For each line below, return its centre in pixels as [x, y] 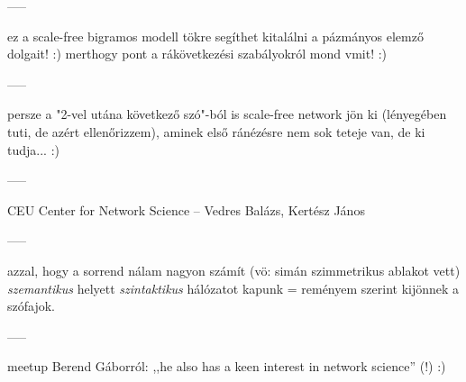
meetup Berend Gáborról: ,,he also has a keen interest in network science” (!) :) [227, 366]
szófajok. [31, 306]
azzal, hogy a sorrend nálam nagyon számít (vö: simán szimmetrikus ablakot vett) [234, 270]
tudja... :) [33, 149]
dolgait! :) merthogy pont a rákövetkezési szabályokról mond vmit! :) [197, 54]
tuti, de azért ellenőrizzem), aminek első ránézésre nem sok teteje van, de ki [216, 131]
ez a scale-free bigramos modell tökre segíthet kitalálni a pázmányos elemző [215, 36]
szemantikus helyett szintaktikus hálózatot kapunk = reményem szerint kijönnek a [233, 288]
